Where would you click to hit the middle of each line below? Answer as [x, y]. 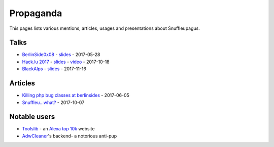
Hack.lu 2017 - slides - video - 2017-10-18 [66, 62]
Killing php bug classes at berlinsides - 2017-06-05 [76, 95]
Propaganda [36, 13]
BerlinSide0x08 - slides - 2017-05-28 [61, 55]
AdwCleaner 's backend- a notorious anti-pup [70, 136]
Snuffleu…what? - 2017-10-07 [53, 102]
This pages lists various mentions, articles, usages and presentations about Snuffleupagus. [105, 28]
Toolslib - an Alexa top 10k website [58, 129]
